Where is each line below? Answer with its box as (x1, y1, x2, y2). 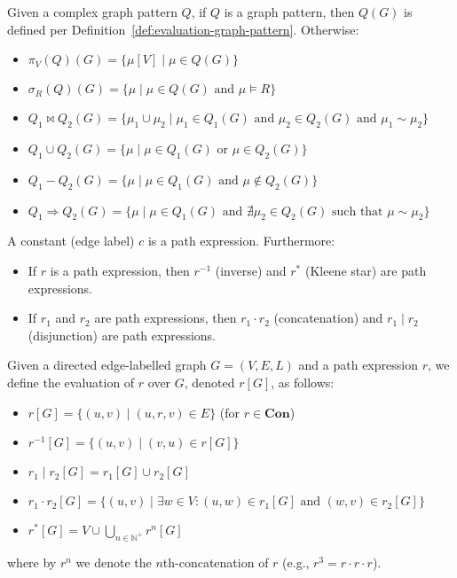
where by (7, 552, 57, 571)
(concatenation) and (273, 309, 383, 327)
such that (331, 205, 383, 218)
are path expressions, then (94, 309, 237, 327)
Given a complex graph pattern (7, 3, 177, 20)
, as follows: (271, 372, 335, 391)
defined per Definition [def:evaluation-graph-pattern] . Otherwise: (7, 20, 359, 38)
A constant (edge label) (7, 231, 135, 250)
